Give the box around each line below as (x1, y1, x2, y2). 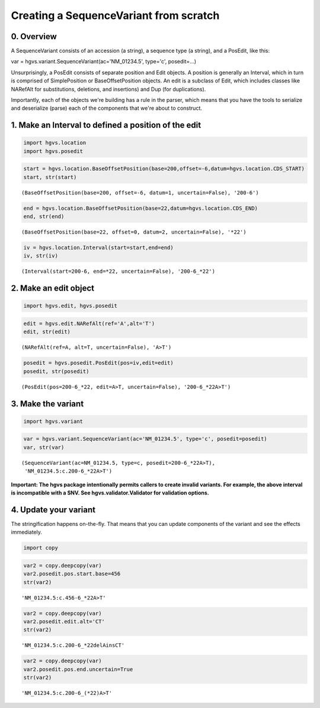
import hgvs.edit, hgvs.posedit (23, 302, 118, 310)
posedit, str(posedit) (23, 368, 89, 375)
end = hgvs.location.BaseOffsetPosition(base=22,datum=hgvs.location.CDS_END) (23, 205, 258, 212)
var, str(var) (23, 444, 65, 451)
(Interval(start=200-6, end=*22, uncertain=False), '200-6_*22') (21, 268, 216, 275)
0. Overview (11, 31, 57, 42)
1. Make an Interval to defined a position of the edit (11, 120, 201, 130)
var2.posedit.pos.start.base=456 (23, 570, 121, 578)
